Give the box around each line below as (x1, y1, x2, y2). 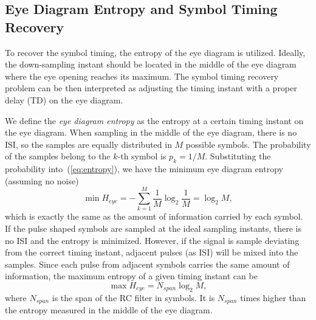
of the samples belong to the (5, 150, 111, 162)
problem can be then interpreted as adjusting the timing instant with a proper (5, 82, 297, 94)
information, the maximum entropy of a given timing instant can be (5, 270, 258, 282)
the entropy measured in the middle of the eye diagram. (5, 304, 213, 316)
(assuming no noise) (5, 174, 79, 187)
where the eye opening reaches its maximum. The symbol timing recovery (5, 69, 279, 82)
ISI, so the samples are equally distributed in (5, 137, 172, 150)
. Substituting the (205, 150, 271, 162)
